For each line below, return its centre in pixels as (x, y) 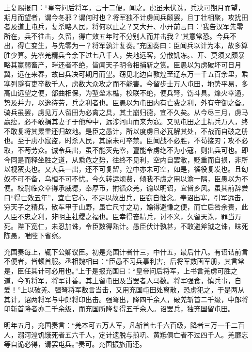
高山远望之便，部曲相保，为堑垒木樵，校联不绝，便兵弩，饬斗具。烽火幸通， (126, 93)
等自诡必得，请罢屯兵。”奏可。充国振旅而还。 (75, 344)
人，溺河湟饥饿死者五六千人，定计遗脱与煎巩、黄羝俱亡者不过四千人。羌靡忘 (126, 334)
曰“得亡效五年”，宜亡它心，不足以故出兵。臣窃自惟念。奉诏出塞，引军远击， (126, 197)
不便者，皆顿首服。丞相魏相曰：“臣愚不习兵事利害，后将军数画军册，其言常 (124, 261)
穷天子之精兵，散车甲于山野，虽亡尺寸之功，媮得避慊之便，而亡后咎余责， (123, 207)
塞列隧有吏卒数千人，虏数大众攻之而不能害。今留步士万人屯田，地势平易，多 (126, 83)
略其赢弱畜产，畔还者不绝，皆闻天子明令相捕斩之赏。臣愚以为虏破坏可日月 (123, 64)
